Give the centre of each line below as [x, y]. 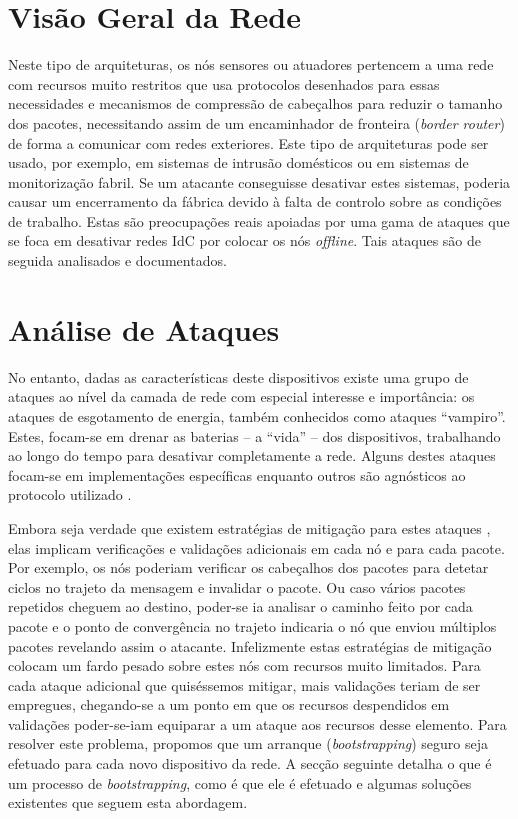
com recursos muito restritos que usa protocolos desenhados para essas [224, 83]
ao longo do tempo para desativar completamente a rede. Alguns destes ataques [252, 455]
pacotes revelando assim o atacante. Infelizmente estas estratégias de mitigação [250, 645]
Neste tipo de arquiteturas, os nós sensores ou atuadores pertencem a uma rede [251, 64]
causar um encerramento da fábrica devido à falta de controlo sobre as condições [255, 201]
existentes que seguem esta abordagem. [128, 802]
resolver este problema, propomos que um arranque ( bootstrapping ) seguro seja [248, 743]
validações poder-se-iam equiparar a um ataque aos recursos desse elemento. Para [257, 723]
